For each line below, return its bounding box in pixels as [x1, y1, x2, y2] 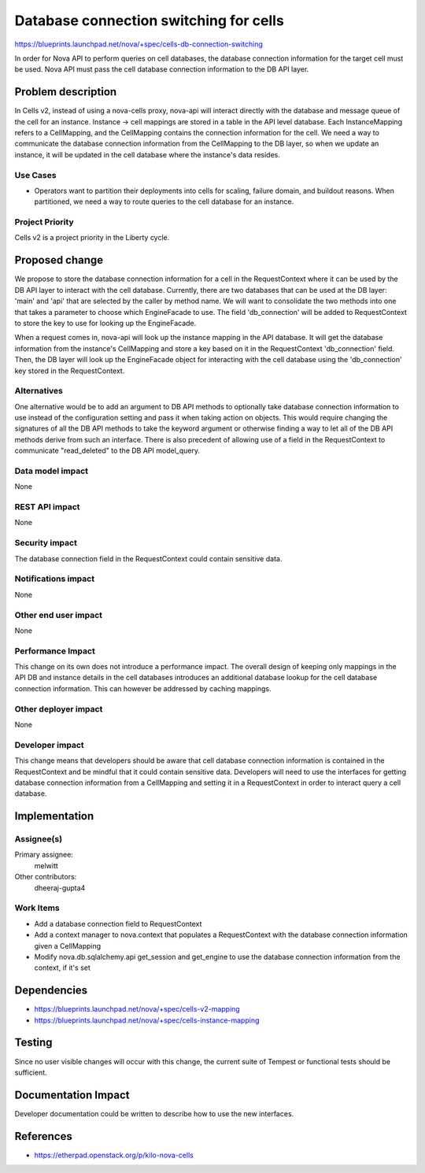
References [14, 1130, 72, 1143]
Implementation [14, 809, 94, 823]
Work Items [14, 902, 60, 913]
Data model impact [14, 465, 89, 476]
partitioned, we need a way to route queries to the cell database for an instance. [34, 197, 294, 206]
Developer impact [14, 739, 84, 750]
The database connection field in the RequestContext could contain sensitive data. [14, 553, 283, 563]
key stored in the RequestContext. [14, 366, 125, 376]
